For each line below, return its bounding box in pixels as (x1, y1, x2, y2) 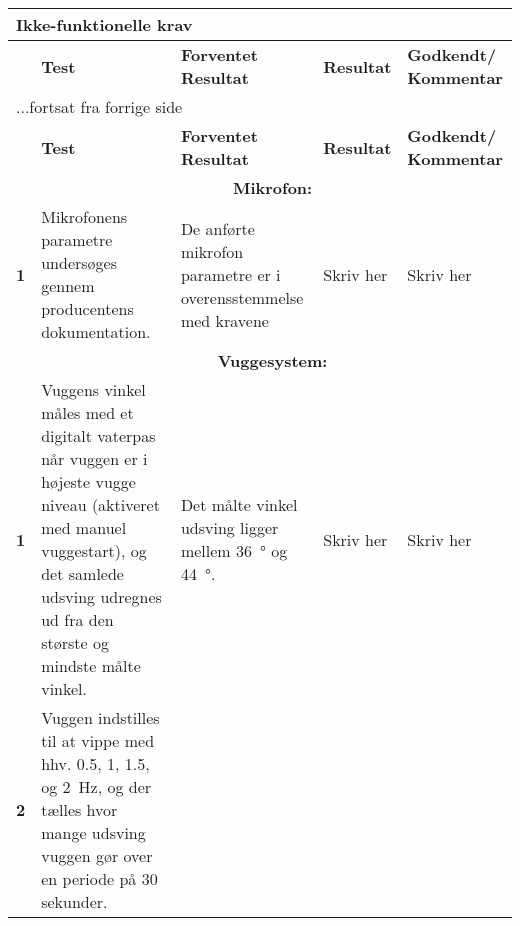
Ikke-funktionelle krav (16, 13, 193, 36)
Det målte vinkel (180, 493, 298, 516)
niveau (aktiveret (41, 493, 160, 516)
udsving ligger (180, 516, 279, 539)
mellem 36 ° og (180, 539, 288, 562)
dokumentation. (41, 320, 151, 343)
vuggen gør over (41, 844, 153, 867)
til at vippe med (41, 729, 155, 752)
